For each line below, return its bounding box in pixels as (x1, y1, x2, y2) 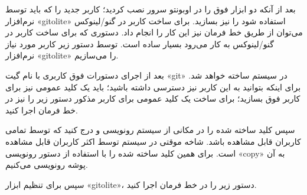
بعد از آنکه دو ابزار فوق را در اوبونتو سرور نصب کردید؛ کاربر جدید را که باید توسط (5, 3, 296, 15)
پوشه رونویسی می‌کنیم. (5, 158, 88, 171)
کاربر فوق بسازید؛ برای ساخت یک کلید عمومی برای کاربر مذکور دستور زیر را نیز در (5, 92, 301, 105)
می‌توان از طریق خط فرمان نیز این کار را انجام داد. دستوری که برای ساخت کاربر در (5, 26, 303, 38)
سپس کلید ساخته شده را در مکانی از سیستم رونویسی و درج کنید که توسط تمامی (5, 123, 295, 136)
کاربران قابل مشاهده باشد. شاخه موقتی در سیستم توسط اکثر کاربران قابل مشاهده (5, 135, 301, 147)
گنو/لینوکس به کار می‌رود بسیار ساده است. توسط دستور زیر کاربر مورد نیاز (5, 37, 274, 50)
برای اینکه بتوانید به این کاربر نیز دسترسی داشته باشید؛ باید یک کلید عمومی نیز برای (5, 80, 301, 93)
